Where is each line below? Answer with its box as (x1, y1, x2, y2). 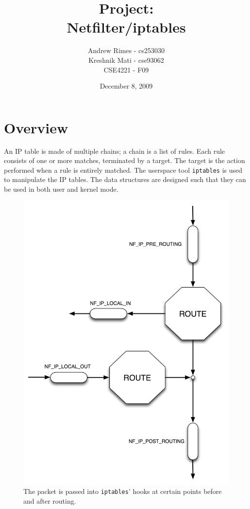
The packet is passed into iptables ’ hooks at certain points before (23, 486, 222, 496)
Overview (4, 117, 68, 137)
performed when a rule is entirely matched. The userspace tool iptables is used (4, 164, 243, 175)
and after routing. (23, 495, 76, 506)
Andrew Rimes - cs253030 (88, 45, 165, 55)
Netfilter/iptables (67, 17, 186, 37)
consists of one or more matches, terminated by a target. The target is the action (4, 155, 245, 165)
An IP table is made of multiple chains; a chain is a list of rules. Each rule (4, 145, 225, 156)
